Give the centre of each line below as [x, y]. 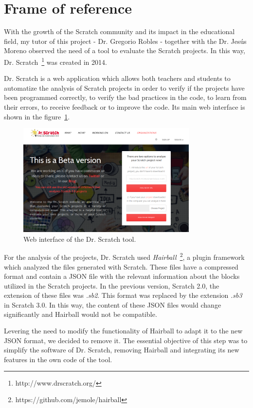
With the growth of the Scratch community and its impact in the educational [119, 31]
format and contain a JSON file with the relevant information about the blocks [122, 276]
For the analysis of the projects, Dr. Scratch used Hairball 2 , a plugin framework [124, 256]
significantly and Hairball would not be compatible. [81, 314]
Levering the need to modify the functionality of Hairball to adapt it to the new [123, 331]
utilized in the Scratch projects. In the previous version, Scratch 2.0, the [112, 285]
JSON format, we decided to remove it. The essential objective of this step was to [126, 340]
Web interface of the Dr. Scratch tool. [80, 239]
